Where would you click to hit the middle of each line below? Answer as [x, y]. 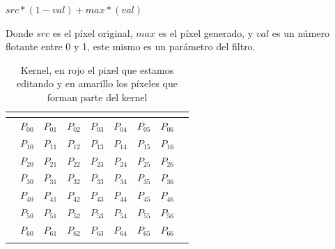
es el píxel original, [93, 32]
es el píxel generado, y [206, 32]
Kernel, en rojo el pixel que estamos [97, 69]
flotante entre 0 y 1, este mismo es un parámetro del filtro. [131, 46]
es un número [301, 32]
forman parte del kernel [97, 97]
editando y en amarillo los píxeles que [97, 83]
